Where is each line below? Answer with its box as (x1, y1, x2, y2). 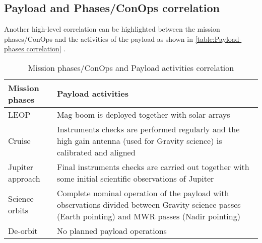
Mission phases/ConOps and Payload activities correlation (28, 61, 234, 73)
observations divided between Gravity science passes (56, 198, 241, 210)
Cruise (8, 134, 31, 146)
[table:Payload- (195, 33, 242, 44)
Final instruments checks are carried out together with (56, 160, 249, 173)
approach (8, 172, 40, 184)
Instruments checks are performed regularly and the (56, 123, 240, 135)
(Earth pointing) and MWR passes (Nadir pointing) (56, 210, 240, 222)
